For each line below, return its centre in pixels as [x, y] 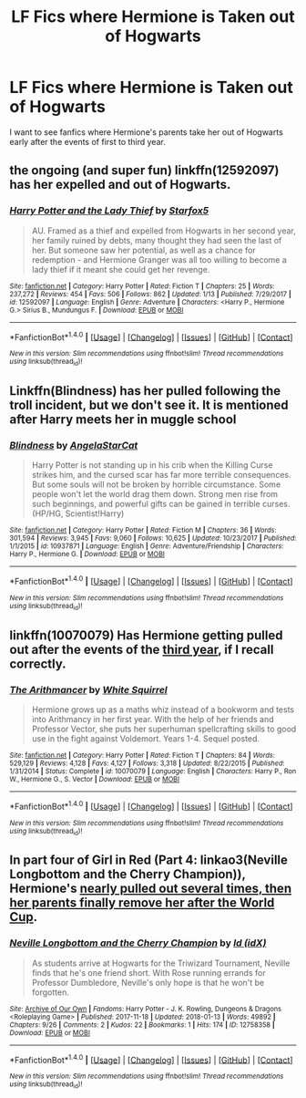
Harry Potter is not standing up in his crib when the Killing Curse [152, 465]
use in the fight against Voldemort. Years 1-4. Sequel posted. [146, 738]
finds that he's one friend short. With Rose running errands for [148, 972]
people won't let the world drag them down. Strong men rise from [155, 494]
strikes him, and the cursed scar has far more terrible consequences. [161, 475]
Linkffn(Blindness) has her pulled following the [145, 391]
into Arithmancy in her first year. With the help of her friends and [153, 719]
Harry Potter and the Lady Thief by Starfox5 [109, 211]
